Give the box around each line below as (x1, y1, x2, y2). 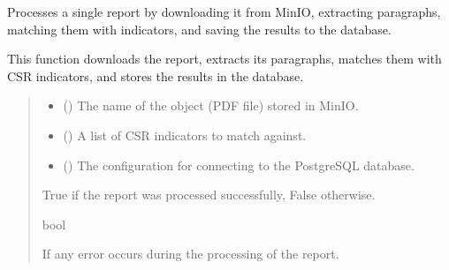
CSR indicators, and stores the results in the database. (7, 66, 304, 85)
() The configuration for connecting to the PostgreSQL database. (63, 155, 415, 174)
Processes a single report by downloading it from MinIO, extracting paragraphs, (7, 3, 441, 20)
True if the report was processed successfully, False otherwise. (42, 185, 376, 204)
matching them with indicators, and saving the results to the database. (7, 19, 392, 38)
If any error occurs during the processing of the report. (42, 244, 339, 263)
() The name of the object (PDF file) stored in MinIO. (63, 96, 359, 115)
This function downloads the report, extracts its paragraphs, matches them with (7, 49, 442, 68)
